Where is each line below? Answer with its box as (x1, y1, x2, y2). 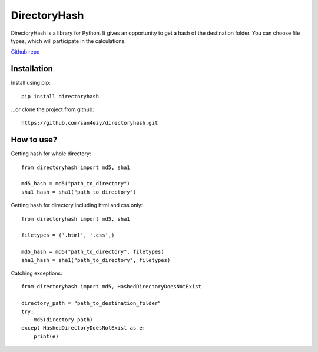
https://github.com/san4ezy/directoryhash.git (21, 119, 158, 127)
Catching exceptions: (11, 270, 62, 277)
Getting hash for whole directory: (11, 150, 91, 157)
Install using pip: (11, 79, 51, 87)
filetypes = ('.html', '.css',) (21, 232, 115, 238)
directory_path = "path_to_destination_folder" (21, 300, 161, 307)
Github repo (11, 48, 40, 55)
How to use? (11, 135, 58, 145)
